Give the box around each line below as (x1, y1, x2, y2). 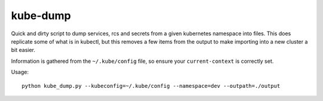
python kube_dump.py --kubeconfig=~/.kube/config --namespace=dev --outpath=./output (22, 82, 281, 89)
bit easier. (11, 47, 36, 54)
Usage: (11, 69, 29, 76)
